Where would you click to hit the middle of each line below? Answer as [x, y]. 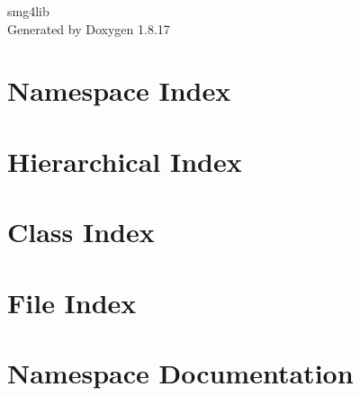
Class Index [81, 232]
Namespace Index [119, 90]
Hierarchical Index [125, 161]
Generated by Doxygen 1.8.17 [89, 28]
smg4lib [28, 11]
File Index [72, 302]
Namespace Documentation [180, 372]
